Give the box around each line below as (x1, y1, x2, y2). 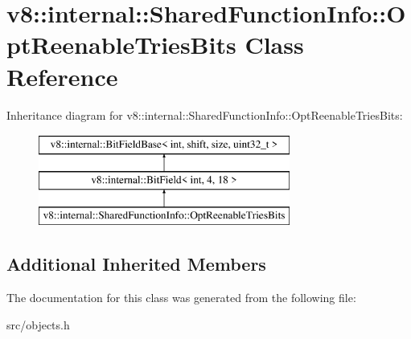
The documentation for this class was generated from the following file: (6, 289, 356, 306)
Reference (6, 59, 118, 92)
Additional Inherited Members (6, 251, 266, 276)
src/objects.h (6, 316, 70, 333)
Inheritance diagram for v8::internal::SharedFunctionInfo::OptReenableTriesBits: (6, 106, 403, 123)
